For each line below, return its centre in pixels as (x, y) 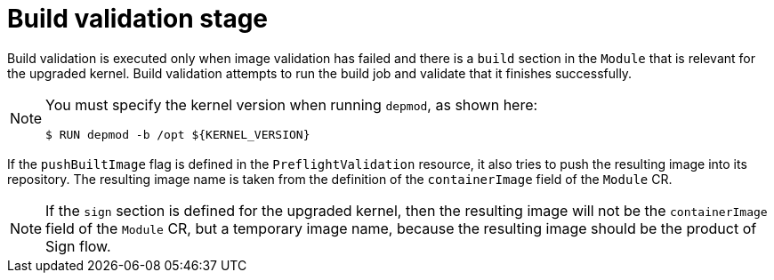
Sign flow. (78, 246)
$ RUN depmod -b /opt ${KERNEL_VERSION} (178, 134)
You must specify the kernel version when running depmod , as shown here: (292, 104)
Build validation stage (138, 19)
